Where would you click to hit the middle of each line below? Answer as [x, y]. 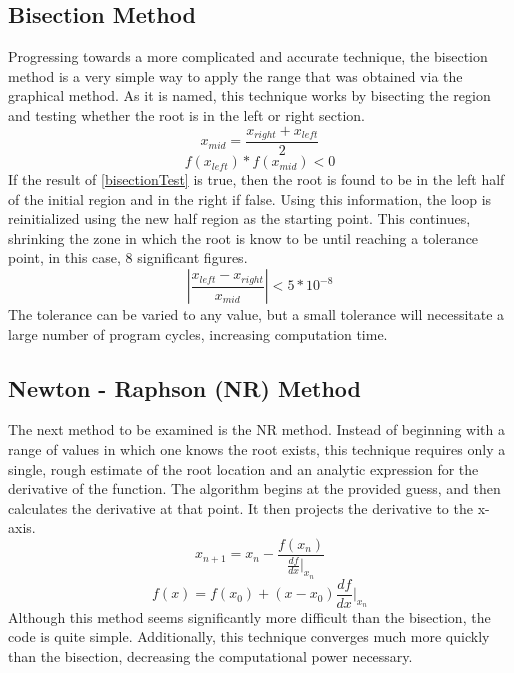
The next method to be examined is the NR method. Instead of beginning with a [256, 429]
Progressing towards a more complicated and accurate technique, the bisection [248, 56]
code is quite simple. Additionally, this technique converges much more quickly [249, 636]
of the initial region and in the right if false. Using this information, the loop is [250, 198]
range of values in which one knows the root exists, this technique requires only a [257, 449]
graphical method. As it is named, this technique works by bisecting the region [249, 95]
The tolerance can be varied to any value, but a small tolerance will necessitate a [256, 314]
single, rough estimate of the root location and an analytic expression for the [243, 468]
